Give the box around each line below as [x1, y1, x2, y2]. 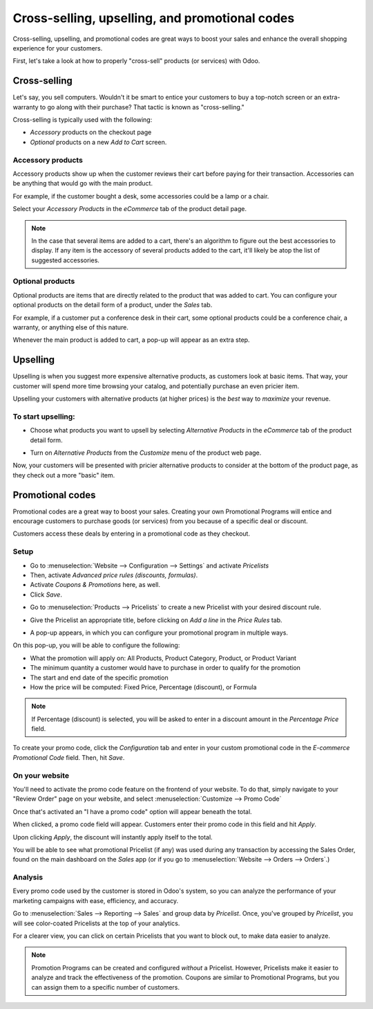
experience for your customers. [12, 44, 103, 52]
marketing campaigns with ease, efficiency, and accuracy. [12, 896, 179, 905]
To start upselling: [12, 412, 75, 421]
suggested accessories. [31, 256, 100, 264]
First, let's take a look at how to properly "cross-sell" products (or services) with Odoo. [12, 57, 260, 65]
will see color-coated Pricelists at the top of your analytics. [12, 919, 180, 927]
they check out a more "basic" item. [12, 471, 115, 479]
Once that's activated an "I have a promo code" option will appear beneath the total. [12, 807, 252, 816]
